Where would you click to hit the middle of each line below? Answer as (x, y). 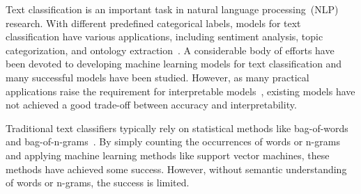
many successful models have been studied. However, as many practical (158, 77)
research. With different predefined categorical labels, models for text (153, 23)
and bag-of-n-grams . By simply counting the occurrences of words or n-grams (173, 142)
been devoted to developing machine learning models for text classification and (174, 64)
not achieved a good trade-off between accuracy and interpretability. (151, 105)
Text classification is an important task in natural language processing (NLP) (172, 9)
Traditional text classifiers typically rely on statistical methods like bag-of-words (177, 128)
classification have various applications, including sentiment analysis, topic (164, 37)
